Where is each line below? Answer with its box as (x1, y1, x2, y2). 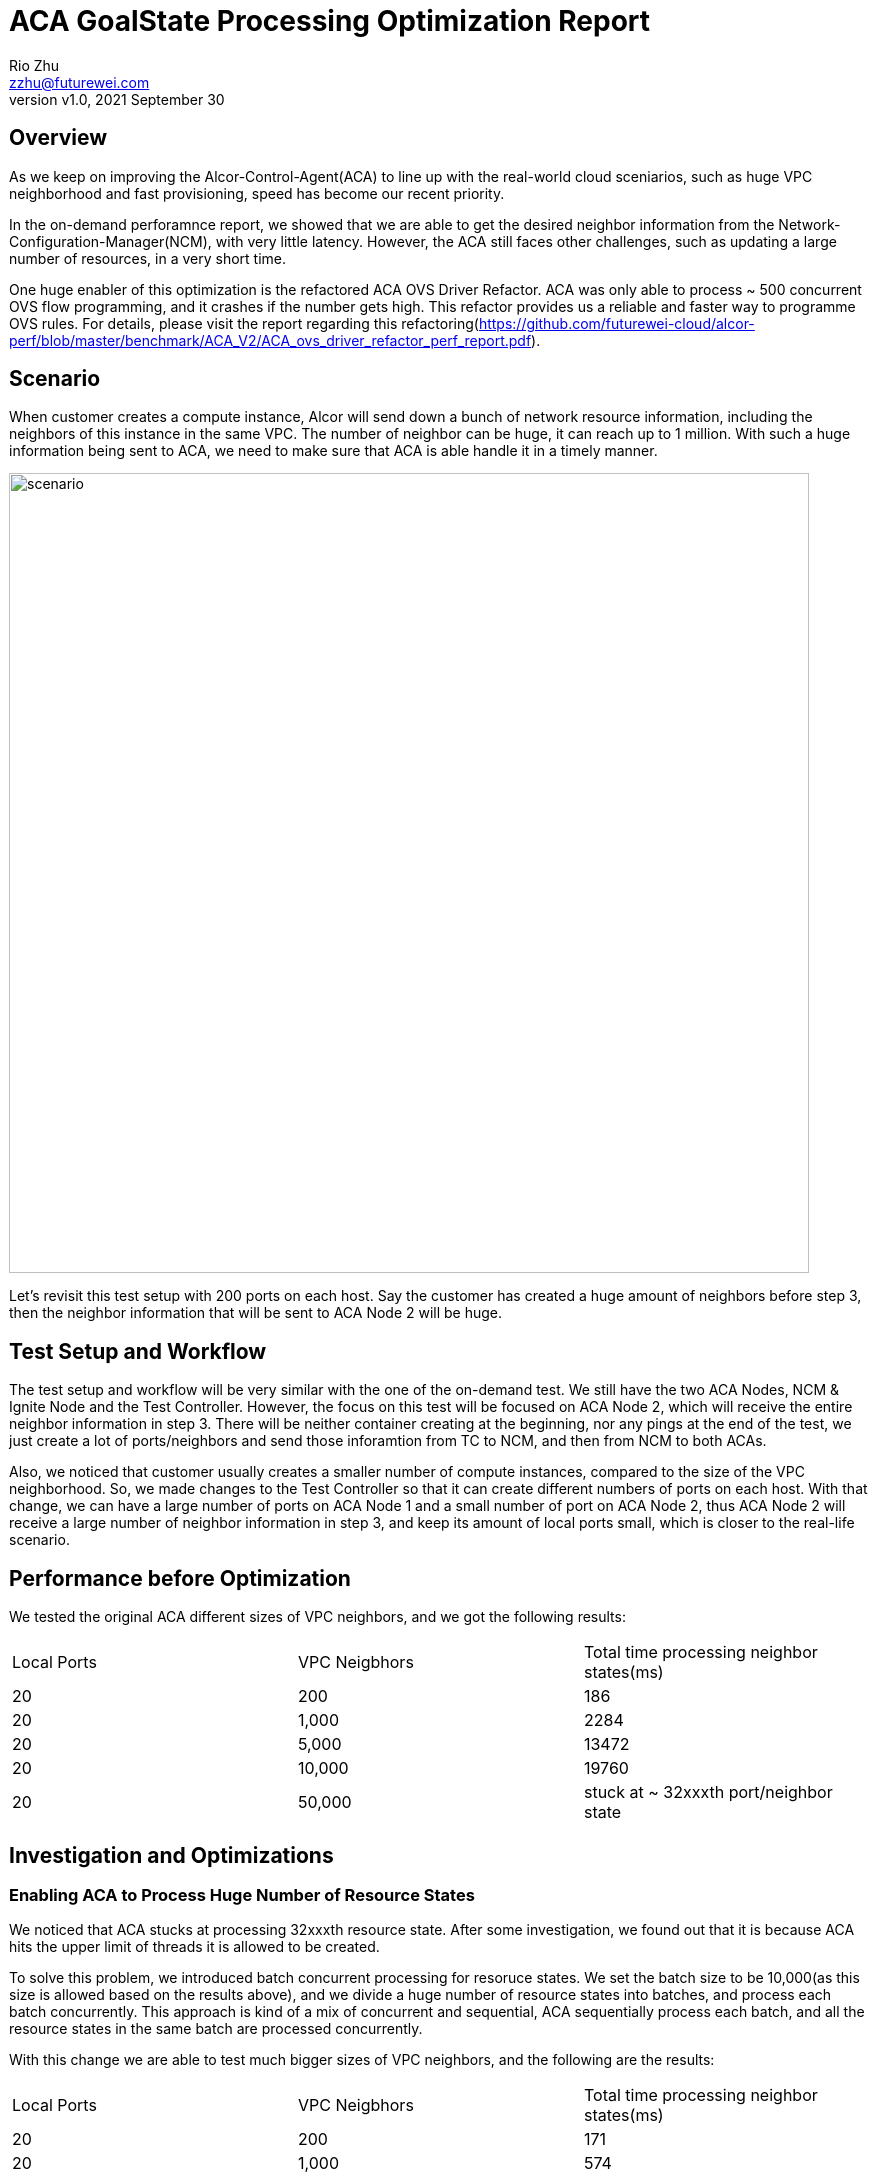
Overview (9, 125, 108, 151)
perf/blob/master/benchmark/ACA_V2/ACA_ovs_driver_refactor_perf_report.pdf (9, 331, 532, 349)
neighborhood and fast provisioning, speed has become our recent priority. (9, 184, 505, 202)
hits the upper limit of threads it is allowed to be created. (9, 1938, 380, 1956)
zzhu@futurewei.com (9, 73, 150, 91)
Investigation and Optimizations (9, 1842, 334, 1868)
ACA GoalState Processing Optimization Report (9, 4, 651, 38)
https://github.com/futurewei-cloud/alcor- (478, 314, 755, 332)
